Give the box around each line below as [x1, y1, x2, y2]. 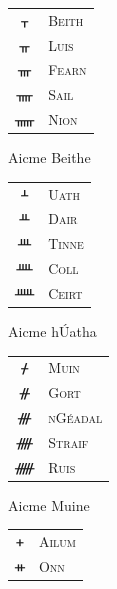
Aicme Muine [8, 494, 90, 515]
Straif [48, 431, 89, 452]
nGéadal [48, 407, 103, 428]
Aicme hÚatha [8, 321, 97, 342]
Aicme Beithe [8, 147, 91, 168]
